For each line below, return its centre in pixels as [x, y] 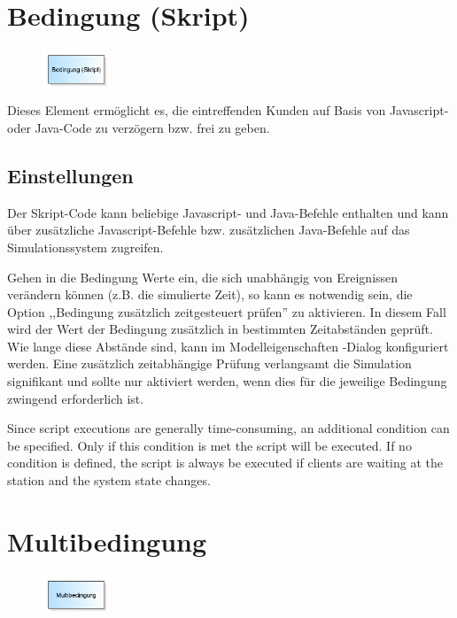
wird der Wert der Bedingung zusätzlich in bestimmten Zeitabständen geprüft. [220, 329]
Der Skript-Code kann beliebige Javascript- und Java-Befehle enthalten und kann [228, 212]
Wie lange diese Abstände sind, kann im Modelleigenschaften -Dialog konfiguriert [228, 346]
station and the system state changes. [109, 480]
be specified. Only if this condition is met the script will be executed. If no [209, 445]
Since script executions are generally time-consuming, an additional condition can [228, 428]
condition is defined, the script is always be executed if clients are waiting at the [225, 463]
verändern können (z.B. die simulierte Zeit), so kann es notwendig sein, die [210, 294]
